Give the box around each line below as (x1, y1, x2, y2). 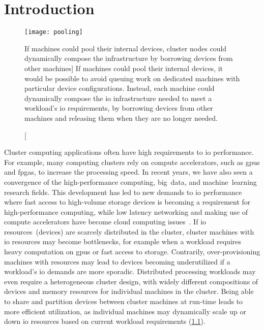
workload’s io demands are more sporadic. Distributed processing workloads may (4, 266, 256, 277)
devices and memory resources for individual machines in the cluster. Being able (4, 286, 254, 296)
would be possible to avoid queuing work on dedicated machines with (24, 73, 240, 83)
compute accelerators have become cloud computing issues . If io (4, 216, 207, 227)
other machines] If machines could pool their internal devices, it (24, 62, 223, 73)
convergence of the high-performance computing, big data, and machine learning (4, 176, 257, 187)
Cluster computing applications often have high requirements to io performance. (4, 147, 254, 157)
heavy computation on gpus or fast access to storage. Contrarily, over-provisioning (4, 246, 260, 257)
